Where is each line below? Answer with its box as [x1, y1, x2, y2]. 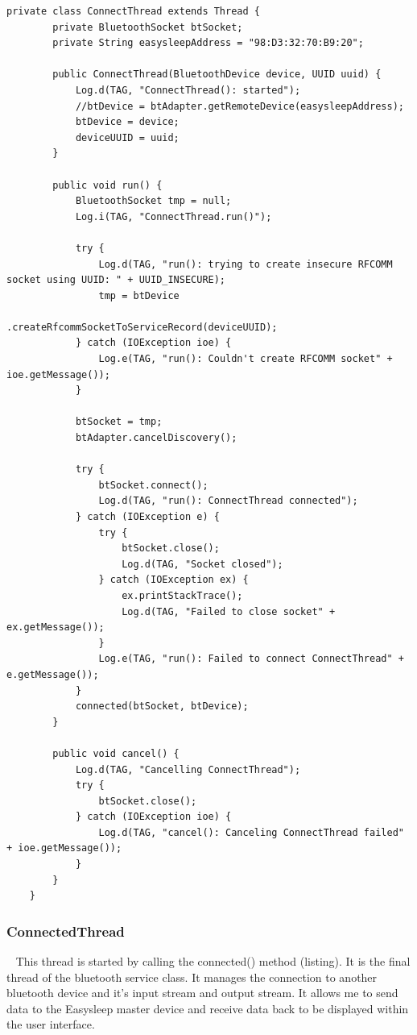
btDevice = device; [75, 116, 180, 128]
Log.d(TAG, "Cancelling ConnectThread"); [75, 763, 301, 775]
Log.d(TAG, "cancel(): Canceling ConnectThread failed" [98, 826, 404, 838]
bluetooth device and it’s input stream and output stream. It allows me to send [6, 984, 398, 1001]
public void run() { [52, 179, 163, 191]
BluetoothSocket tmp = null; [75, 195, 232, 207]
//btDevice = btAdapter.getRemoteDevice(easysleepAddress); [75, 100, 404, 112]
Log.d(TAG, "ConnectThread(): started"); [75, 84, 301, 96]
